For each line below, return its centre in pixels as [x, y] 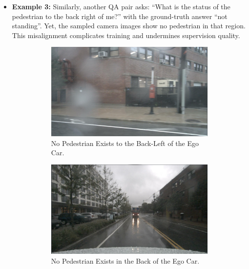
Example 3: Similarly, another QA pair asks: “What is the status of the [121, 6]
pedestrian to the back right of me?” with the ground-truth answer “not [120, 16]
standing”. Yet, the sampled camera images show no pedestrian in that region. [129, 26]
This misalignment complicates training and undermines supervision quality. [126, 35]
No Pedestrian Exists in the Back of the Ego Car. [125, 260]
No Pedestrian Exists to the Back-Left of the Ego [125, 143]
